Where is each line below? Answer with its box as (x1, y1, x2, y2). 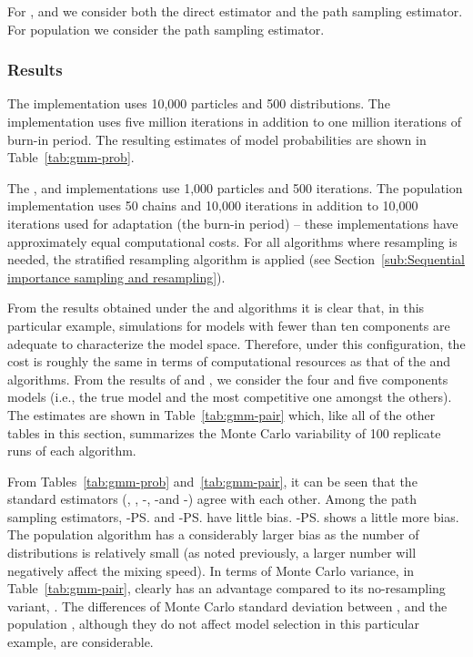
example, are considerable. (7, 632, 154, 652)
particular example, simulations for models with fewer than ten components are (7, 315, 450, 334)
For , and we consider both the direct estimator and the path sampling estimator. (7, 2, 463, 20)
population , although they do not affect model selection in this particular (7, 614, 419, 633)
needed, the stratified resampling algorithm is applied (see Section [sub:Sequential (7, 250, 465, 269)
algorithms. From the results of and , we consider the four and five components (7, 369, 448, 388)
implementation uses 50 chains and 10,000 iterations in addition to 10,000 (7, 196, 418, 215)
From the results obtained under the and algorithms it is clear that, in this (7, 298, 425, 317)
